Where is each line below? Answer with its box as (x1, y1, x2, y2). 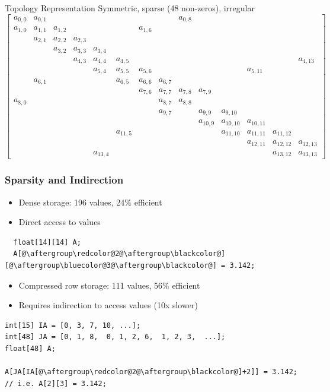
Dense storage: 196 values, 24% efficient (18, 195, 162, 208)
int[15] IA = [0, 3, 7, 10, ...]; (5, 321, 141, 330)
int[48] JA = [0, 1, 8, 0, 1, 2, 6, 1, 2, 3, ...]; (5, 333, 226, 342)
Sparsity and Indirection (5, 172, 124, 187)
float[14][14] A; (13, 238, 81, 246)
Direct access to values (18, 216, 101, 228)
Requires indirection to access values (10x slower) (18, 299, 198, 311)
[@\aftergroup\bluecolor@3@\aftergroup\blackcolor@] (5, 261, 217, 270)
